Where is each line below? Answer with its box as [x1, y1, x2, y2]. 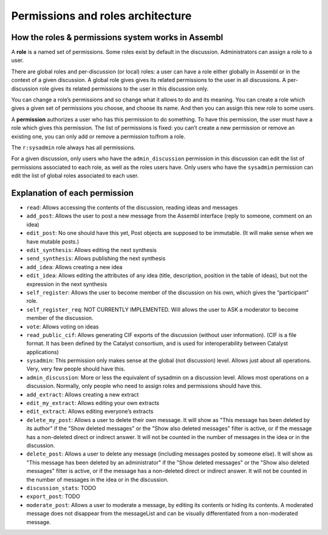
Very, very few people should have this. [26, 365, 126, 373]
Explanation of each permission [11, 188, 134, 198]
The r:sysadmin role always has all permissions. [11, 143, 136, 151]
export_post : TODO [26, 492, 80, 500]
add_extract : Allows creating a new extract [26, 390, 139, 398]
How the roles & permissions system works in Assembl [11, 32, 224, 43]
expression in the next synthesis [26, 280, 108, 288]
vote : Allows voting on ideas [26, 322, 99, 330]
